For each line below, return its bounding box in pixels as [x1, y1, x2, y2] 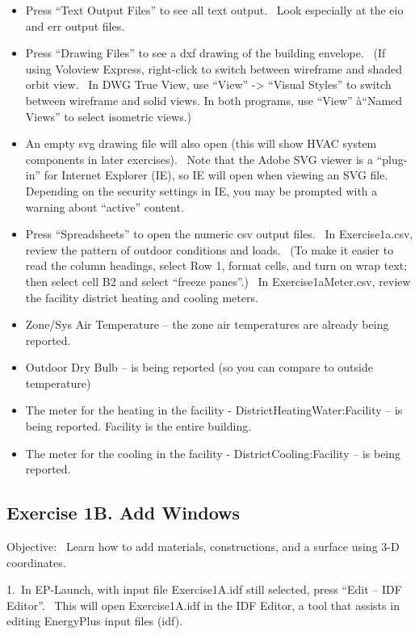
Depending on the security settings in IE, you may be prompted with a [25, 182, 378, 199]
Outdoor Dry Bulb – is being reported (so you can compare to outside [25, 359, 373, 376]
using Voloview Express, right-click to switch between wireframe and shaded [25, 60, 403, 77]
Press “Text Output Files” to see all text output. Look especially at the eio [25, 2, 404, 18]
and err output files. [25, 17, 125, 34]
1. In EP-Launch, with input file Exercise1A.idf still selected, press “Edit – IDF [6, 581, 402, 598]
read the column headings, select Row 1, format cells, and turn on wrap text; [25, 257, 408, 274]
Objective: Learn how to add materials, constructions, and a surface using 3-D [6, 538, 400, 555]
